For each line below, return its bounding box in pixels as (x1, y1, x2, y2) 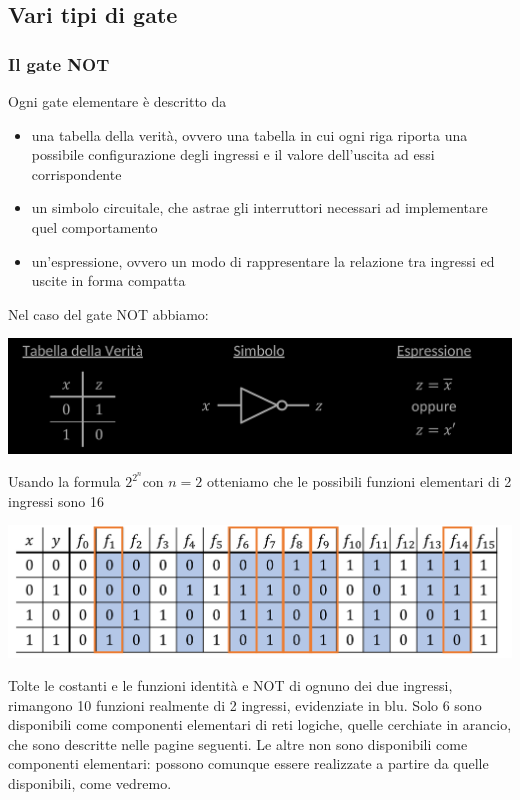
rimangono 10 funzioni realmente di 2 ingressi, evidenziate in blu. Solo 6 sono (8, 694, 482, 715)
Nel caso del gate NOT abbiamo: (8, 303, 209, 324)
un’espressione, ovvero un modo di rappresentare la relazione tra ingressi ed (31, 250, 495, 271)
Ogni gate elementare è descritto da (8, 91, 227, 111)
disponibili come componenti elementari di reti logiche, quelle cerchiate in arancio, (8, 714, 512, 735)
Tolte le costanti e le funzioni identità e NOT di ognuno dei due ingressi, (8, 675, 453, 696)
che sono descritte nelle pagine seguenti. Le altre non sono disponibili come (8, 733, 468, 754)
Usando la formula (8, 471, 121, 492)
